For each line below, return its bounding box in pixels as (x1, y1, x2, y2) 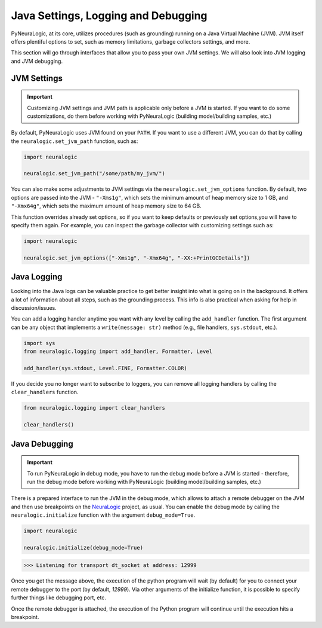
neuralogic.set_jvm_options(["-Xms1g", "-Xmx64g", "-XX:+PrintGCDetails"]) (23, 254, 250, 261)
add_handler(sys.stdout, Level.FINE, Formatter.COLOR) (23, 365, 187, 371)
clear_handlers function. (11, 389, 79, 396)
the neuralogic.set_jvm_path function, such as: (11, 138, 138, 145)
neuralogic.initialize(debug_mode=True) (23, 544, 143, 551)
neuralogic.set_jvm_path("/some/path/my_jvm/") (23, 170, 165, 177)
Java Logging (11, 272, 63, 282)
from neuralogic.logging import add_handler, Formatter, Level (23, 348, 213, 355)
